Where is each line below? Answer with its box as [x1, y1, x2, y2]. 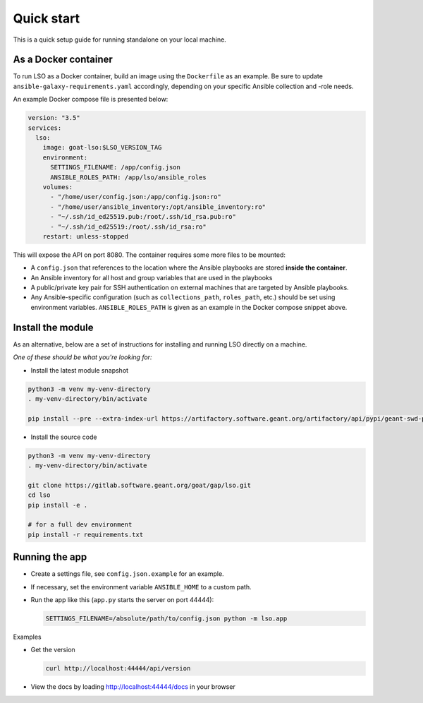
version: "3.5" [27, 114, 80, 122]
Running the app [13, 551, 87, 563]
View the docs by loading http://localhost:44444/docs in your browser [30, 683, 235, 691]
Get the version [30, 646, 75, 654]
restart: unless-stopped [42, 232, 129, 240]
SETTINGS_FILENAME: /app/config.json [50, 163, 181, 172]
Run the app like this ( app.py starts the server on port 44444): [30, 596, 214, 604]
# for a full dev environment [27, 521, 133, 529]
